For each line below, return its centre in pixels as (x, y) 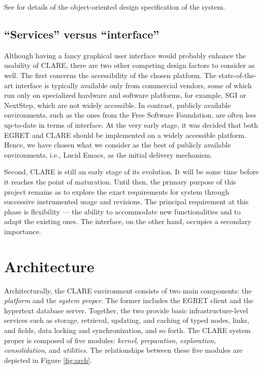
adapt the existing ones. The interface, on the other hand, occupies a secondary (128, 221)
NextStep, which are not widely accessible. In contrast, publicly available (118, 105)
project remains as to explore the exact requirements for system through (117, 191)
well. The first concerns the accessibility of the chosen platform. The (110, 75)
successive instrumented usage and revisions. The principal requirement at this (126, 201)
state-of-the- (238, 75)
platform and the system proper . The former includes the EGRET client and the (129, 300)
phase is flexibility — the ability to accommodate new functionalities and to (122, 211)
